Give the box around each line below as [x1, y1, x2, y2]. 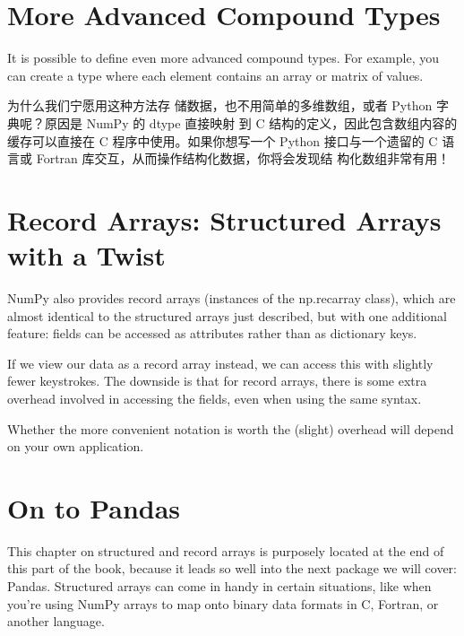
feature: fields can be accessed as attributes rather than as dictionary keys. [7, 324, 417, 343]
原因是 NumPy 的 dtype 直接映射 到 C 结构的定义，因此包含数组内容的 [44, 113, 458, 132]
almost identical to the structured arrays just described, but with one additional [7, 306, 448, 325]
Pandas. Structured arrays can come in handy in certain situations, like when [7, 577, 432, 596]
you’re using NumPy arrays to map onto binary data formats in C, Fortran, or [7, 594, 439, 613]
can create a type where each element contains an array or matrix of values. [7, 65, 424, 84]
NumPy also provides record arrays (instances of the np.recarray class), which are [7, 289, 456, 307]
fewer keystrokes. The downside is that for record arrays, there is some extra [7, 371, 427, 390]
